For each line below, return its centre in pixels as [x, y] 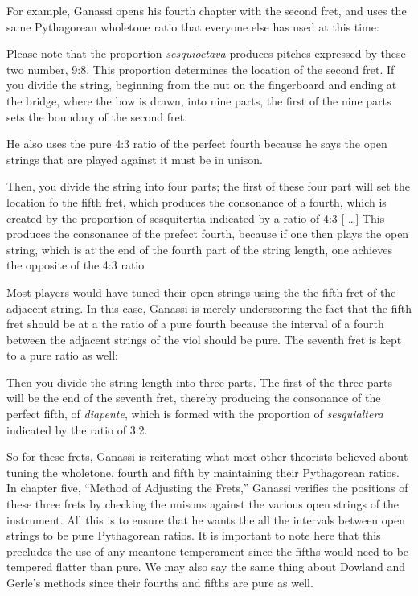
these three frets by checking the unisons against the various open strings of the [203, 504]
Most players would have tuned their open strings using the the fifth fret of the [201, 292]
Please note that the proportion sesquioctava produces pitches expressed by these [206, 53]
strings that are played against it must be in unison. [135, 159]
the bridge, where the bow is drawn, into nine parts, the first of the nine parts [199, 100]
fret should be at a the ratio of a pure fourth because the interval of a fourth [195, 324]
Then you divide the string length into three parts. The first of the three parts [200, 382]
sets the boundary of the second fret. [97, 116]
